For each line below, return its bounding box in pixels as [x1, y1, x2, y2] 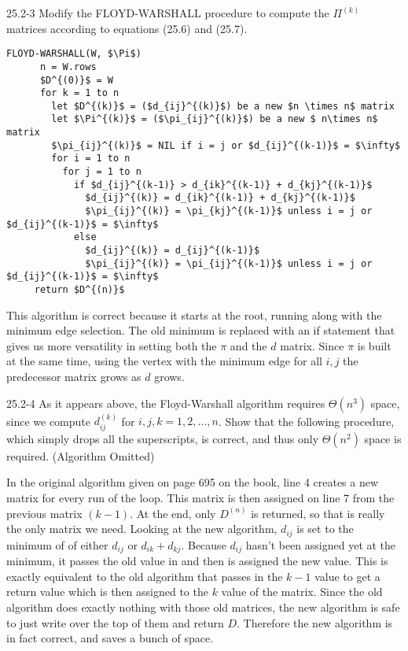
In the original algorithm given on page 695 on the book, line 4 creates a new [6, 474, 379, 490]
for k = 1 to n [39, 87, 119, 99]
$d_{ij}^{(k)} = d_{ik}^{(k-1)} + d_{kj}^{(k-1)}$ [85, 192, 355, 204]
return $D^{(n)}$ [34, 284, 125, 295]
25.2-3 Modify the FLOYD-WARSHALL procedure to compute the [6, 5, 329, 20]
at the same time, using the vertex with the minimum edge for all [6, 353, 322, 369]
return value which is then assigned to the [6, 583, 208, 600]
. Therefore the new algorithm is [237, 614, 393, 631]
